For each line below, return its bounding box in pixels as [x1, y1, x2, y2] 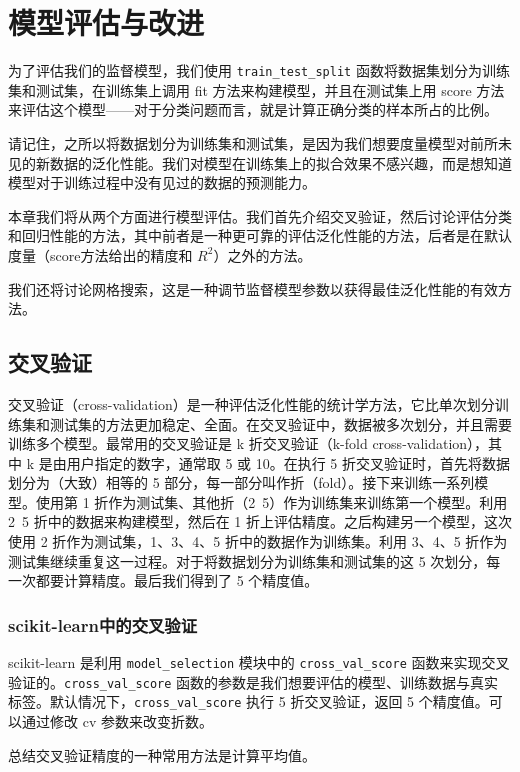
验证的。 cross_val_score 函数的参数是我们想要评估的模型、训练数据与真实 [8, 671, 499, 692]
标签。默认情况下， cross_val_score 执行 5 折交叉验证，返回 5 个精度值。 [8, 691, 489, 712]
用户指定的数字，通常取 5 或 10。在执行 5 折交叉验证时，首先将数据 [66, 452, 511, 473]
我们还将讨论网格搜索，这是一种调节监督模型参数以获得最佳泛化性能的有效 [8, 278, 498, 299]
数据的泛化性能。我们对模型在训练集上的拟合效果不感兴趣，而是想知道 [49, 152, 512, 173]
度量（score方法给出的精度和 [8, 244, 193, 265]
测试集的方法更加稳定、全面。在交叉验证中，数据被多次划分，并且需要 [49, 413, 512, 434]
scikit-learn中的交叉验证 [8, 612, 198, 637]
